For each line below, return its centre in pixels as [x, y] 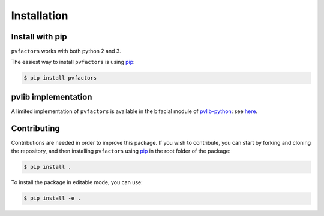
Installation [40, 16]
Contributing [35, 128]
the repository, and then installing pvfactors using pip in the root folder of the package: [121, 151]
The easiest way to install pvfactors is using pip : [73, 62]
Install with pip [39, 37]
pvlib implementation [52, 97]
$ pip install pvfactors [60, 78]
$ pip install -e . [52, 198]
